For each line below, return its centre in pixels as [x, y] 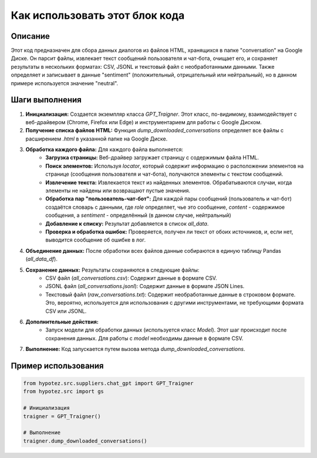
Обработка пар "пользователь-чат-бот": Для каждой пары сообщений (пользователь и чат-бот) [168, 199]
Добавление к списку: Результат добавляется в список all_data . [127, 223]
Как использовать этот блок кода [98, 15]
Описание [30, 36]
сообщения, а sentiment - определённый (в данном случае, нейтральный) [138, 215]
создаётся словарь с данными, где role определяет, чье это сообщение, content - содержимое [165, 207]
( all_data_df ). [42, 259]
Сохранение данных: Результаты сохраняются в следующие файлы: [112, 270]
